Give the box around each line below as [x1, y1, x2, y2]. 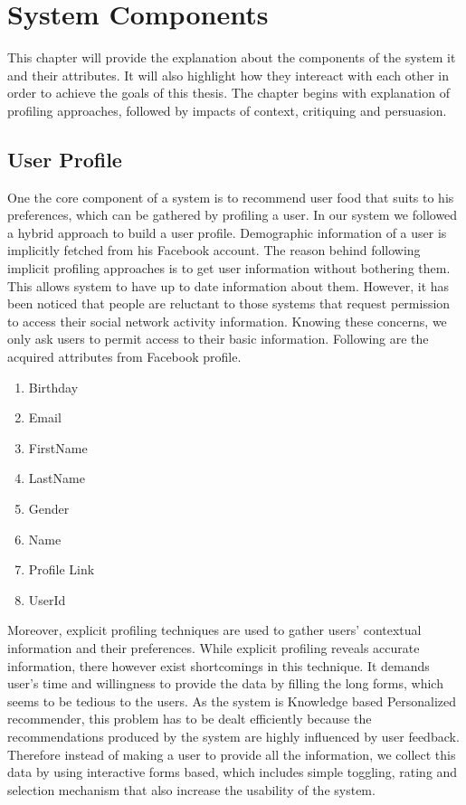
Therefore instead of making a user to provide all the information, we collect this [7, 744, 456, 763]
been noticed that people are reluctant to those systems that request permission [7, 294, 451, 313]
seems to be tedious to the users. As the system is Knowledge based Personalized [7, 691, 457, 710]
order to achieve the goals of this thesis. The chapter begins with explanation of [7, 83, 450, 102]
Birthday [28, 377, 79, 396]
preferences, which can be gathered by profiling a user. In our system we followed [7, 205, 458, 224]
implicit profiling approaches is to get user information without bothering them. [7, 259, 451, 278]
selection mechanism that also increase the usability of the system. [7, 780, 376, 799]
